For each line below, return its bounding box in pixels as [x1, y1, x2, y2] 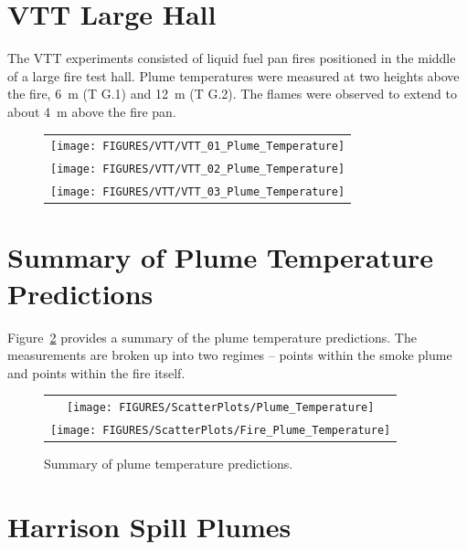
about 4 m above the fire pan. [7, 101, 176, 121]
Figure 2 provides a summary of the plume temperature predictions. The [7, 327, 417, 346]
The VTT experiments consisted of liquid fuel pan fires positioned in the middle [7, 48, 456, 68]
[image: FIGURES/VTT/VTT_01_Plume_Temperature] [50, 140, 345, 153]
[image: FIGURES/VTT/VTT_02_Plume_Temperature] [50, 163, 345, 176]
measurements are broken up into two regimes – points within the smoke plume [7, 345, 452, 365]
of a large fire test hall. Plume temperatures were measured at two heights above [7, 66, 460, 85]
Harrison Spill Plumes [7, 507, 292, 545]
